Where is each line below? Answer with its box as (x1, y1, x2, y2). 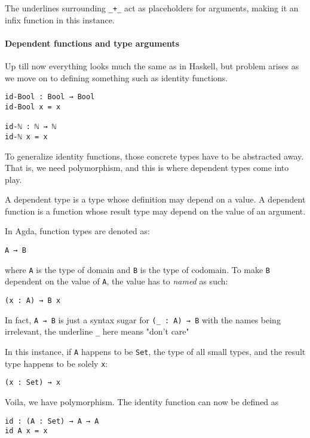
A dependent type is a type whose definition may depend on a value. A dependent (5, 193, 306, 206)
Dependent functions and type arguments (5, 36, 180, 49)
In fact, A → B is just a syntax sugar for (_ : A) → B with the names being (5, 313, 281, 326)
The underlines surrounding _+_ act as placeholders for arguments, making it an (5, 2, 299, 14)
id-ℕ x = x (5, 132, 48, 141)
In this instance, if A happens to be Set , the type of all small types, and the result (5, 345, 306, 358)
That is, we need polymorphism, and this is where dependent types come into (5, 161, 289, 174)
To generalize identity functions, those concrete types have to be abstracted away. (5, 149, 304, 162)
